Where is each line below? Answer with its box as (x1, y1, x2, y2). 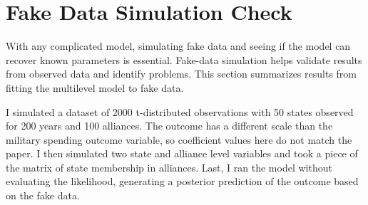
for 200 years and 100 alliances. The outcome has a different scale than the (6, 118, 333, 133)
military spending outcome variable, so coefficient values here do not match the (6, 132, 352, 147)
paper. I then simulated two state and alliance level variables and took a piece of (6, 146, 358, 161)
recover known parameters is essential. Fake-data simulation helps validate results (6, 52, 362, 67)
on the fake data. (6, 188, 80, 203)
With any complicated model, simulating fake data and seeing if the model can (6, 38, 351, 53)
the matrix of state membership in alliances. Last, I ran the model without (6, 159, 332, 174)
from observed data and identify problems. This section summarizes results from (6, 66, 357, 81)
